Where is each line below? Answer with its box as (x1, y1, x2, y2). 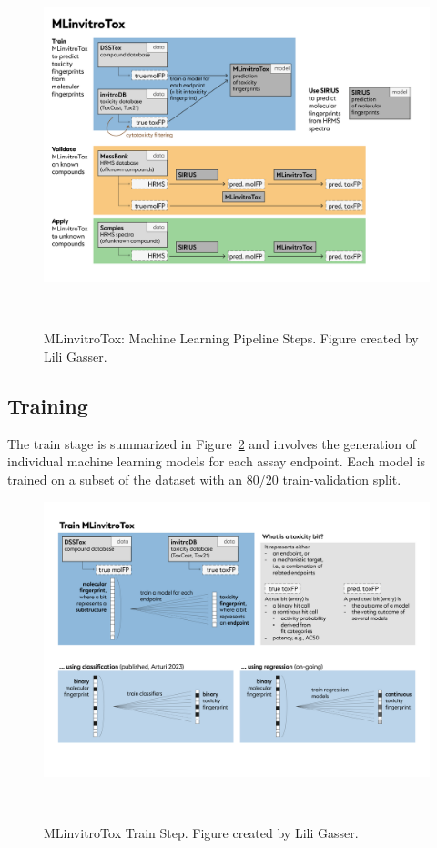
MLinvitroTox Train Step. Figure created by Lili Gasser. (44, 823, 359, 843)
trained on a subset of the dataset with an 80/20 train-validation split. (7, 470, 401, 489)
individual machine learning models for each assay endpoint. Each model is (7, 452, 426, 471)
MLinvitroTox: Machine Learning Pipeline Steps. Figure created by (44, 329, 419, 348)
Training (7, 392, 88, 420)
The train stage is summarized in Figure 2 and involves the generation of (7, 434, 417, 453)
